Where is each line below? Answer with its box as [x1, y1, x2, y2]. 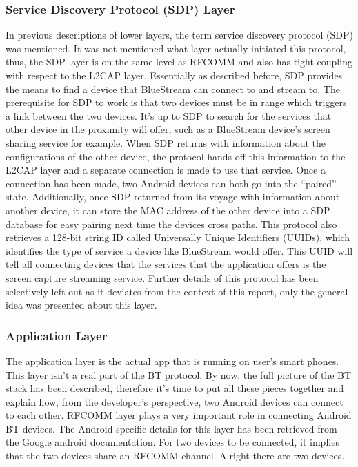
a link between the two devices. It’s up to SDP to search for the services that [6, 108, 332, 123]
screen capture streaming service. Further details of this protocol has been [6, 270, 319, 284]
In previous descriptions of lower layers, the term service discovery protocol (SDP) [6, 28, 353, 42]
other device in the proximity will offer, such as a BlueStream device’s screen [6, 122, 330, 136]
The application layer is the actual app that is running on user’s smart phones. [6, 353, 339, 368]
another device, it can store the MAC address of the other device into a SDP [6, 203, 330, 217]
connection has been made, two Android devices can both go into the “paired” [6, 176, 337, 190]
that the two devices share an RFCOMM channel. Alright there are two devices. [6, 448, 345, 463]
